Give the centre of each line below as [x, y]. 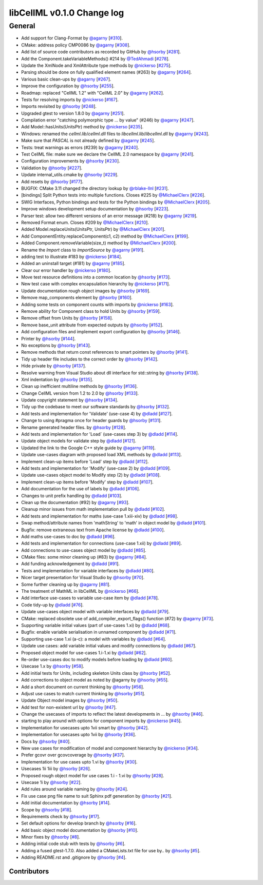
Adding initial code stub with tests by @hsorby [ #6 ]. [73, 844]
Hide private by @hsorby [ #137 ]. [54, 366]
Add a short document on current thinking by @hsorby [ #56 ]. [83, 687]
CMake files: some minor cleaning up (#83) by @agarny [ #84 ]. [84, 557]
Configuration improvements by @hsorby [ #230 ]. [71, 161]
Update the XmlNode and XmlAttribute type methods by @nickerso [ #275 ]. [96, 65]
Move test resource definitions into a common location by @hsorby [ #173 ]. [96, 277]
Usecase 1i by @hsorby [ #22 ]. [51, 782]
